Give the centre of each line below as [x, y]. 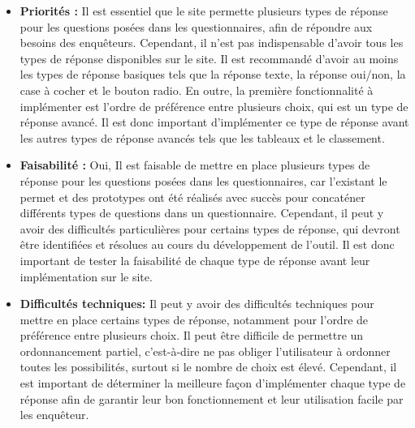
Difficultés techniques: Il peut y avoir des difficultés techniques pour [197, 304]
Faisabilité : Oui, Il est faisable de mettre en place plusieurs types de [195, 165]
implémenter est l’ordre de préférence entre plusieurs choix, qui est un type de [214, 106]
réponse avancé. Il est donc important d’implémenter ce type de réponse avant [214, 122]
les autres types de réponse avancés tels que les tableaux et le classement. [202, 137]
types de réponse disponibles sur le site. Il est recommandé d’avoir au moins [209, 58]
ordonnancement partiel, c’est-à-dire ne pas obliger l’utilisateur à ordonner [205, 351]
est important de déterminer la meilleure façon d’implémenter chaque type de [213, 383]
